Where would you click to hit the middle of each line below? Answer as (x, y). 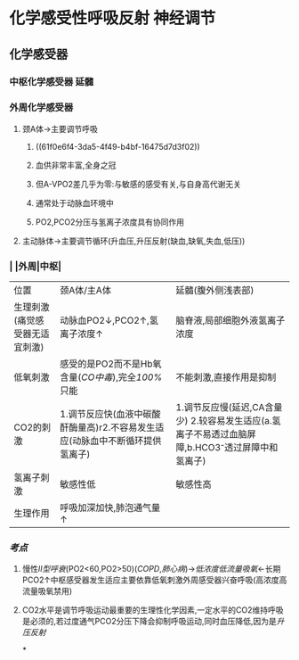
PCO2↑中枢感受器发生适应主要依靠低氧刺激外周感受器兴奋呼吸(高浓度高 (154, 580)
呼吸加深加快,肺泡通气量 (110, 507)
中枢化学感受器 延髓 (52, 81)
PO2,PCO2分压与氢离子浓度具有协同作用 (110, 222)
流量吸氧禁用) (47, 591)
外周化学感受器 (41, 108)
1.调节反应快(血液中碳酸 (110, 414)
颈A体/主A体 (85, 291)
